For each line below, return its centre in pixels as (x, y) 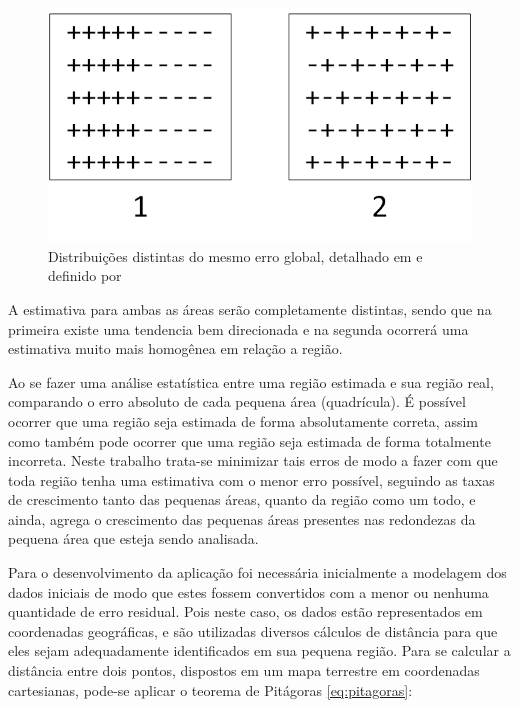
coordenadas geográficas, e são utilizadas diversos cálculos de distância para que (253, 630)
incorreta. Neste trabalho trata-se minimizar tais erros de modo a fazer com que (253, 460)
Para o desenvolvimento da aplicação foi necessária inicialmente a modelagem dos (257, 572)
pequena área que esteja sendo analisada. (133, 538)
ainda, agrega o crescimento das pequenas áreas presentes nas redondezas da (242, 518)
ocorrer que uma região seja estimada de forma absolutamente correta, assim (243, 420)
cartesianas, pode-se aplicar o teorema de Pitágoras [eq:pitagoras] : (210, 689)
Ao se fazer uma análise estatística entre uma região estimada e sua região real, (251, 381)
